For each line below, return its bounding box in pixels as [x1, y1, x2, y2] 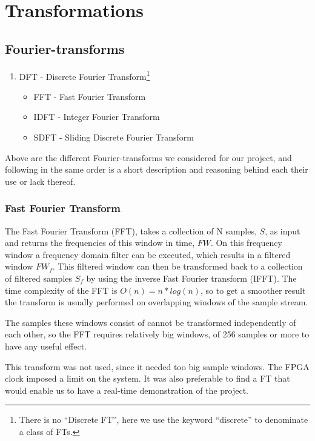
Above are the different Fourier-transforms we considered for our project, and [5, 151, 292, 164]
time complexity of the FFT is [5, 283, 118, 296]
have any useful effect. [5, 339, 87, 352]
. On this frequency [210, 236, 282, 249]
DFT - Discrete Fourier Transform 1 [19, 68, 150, 82]
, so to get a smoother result [201, 283, 306, 296]
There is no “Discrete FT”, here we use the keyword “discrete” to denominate [19, 413, 308, 426]
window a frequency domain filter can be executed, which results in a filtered [5, 248, 291, 260]
